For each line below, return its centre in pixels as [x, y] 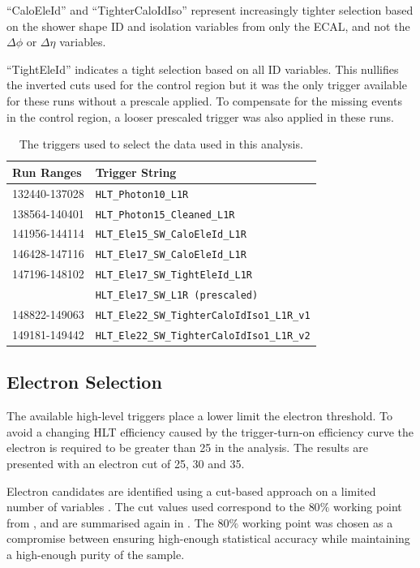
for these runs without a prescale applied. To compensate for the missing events [204, 100]
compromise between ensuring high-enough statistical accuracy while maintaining [208, 538]
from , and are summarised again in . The [110, 522]
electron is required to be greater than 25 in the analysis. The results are [187, 448]
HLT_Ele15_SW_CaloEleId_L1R [171, 235]
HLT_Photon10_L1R [142, 194]
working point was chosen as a [317, 522]
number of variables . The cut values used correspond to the [156, 507]
